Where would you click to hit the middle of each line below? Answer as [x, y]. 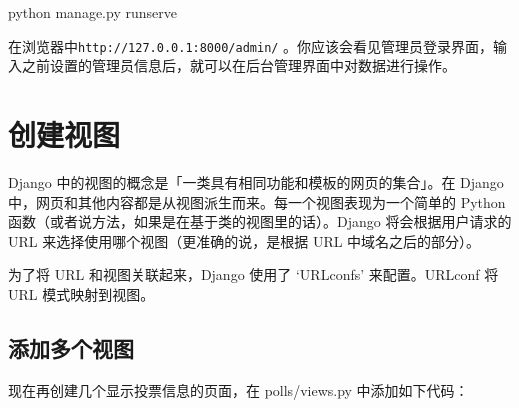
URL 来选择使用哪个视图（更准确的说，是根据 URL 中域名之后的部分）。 [244, 240]
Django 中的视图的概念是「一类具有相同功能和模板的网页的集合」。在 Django [256, 181]
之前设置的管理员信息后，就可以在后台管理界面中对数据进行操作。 [238, 65]
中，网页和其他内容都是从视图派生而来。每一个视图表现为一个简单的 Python [257, 201]
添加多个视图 [71, 347]
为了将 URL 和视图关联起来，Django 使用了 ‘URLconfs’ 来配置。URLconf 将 [253, 274]
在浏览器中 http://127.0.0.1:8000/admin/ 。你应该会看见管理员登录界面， [251, 45]
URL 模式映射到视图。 [81, 293]
